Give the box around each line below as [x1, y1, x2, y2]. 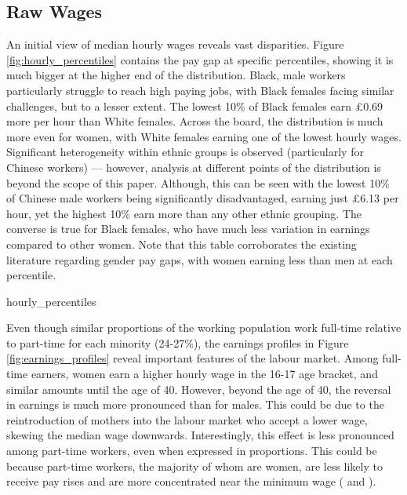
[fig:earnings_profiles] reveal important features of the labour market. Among [6, 350, 379, 366]
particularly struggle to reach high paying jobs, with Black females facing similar [6, 82, 394, 98]
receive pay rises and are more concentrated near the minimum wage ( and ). [6, 473, 376, 490]
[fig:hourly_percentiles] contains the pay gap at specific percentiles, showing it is [6, 51, 394, 67]
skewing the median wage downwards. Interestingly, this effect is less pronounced [6, 427, 394, 443]
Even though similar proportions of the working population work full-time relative [6, 319, 402, 336]
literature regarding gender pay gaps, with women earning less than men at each [6, 251, 393, 268]
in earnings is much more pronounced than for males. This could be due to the [6, 396, 384, 413]
